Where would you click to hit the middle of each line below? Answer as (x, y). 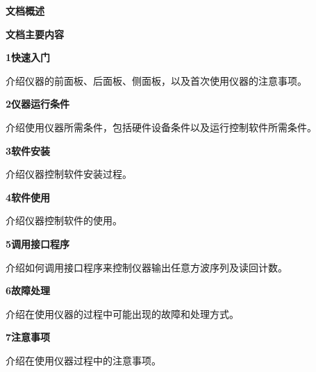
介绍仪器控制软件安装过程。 (69, 174)
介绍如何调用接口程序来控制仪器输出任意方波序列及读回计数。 (147, 267)
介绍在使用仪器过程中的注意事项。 (83, 360)
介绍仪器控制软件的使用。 (64, 220)
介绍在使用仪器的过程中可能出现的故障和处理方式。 (122, 313)
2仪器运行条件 (38, 104)
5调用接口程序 (38, 243)
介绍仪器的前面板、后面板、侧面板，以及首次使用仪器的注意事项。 (156, 80)
